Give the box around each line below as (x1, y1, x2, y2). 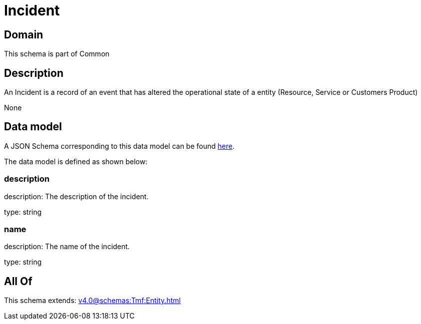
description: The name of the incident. (4, 242, 130, 251)
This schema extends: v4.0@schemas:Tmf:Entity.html (4, 296, 181, 305)
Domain (4, 28, 44, 41)
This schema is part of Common (4, 49, 110, 58)
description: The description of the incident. (4, 192, 149, 201)
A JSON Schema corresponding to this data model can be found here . (4, 141, 235, 150)
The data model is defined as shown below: (4, 157, 148, 166)
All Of (4, 275, 33, 288)
